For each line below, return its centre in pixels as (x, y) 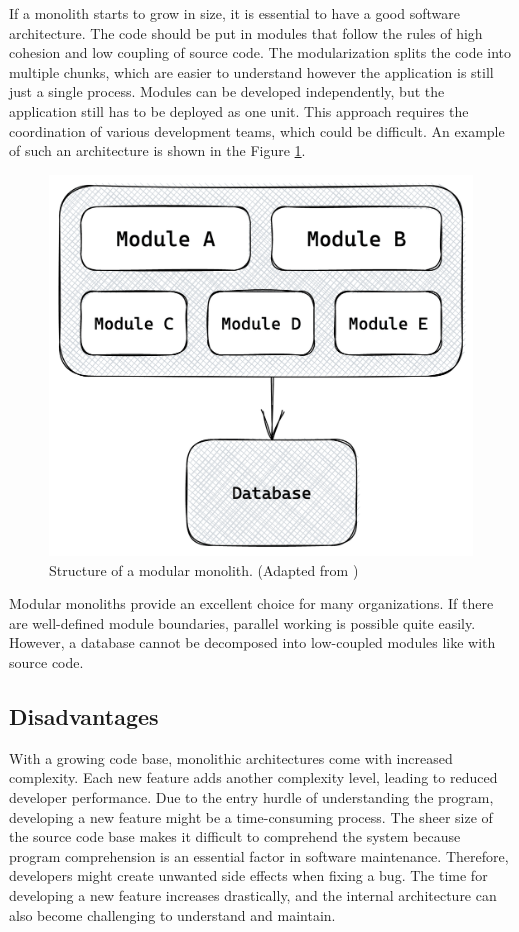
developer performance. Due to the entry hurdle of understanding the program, (251, 797)
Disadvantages (84, 716)
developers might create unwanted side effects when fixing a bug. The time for (248, 875)
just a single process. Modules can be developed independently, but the (227, 91)
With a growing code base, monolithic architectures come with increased (231, 757)
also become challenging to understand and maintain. (172, 914)
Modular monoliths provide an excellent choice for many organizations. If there (251, 603)
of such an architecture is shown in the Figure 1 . (157, 150)
